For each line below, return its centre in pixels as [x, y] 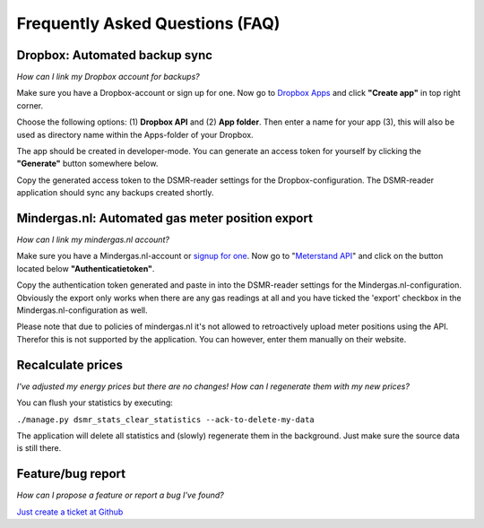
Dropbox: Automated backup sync [115, 55]
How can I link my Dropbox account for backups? [108, 77]
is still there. [39, 448]
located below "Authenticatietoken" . [86, 268]
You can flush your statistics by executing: [95, 402]
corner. [30, 105]
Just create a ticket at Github [70, 512]
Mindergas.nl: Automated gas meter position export [165, 218]
